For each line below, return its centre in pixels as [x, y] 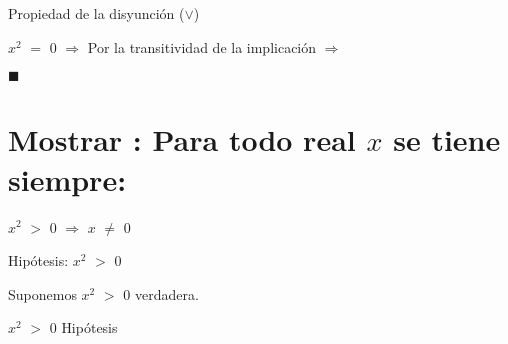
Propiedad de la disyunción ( [96, 13]
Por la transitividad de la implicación [202, 46]
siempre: [67, 178]
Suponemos [42, 293]
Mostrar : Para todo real [182, 139]
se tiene [447, 139]
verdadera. [166, 293]
